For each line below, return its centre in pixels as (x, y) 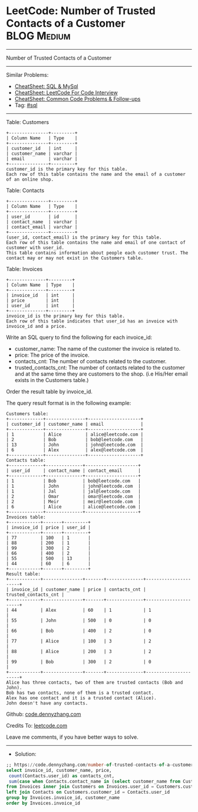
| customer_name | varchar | (42, 154)
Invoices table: (26, 517)
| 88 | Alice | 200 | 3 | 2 (79, 651)
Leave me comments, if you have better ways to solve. (72, 737)
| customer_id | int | (42, 148)
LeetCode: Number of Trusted (81, 11)
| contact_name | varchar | (42, 222)
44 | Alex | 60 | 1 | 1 (81, 610)
